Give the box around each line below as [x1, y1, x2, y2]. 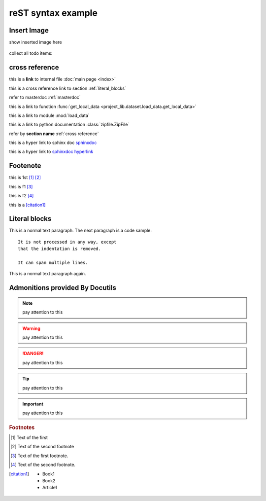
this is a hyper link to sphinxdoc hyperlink [9, 148, 94, 155]
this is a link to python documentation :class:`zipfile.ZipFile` [9, 121, 130, 128]
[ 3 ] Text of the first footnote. [10, 453, 68, 459]
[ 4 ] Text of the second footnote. [10, 462, 76, 468]
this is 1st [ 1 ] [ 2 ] [9, 175, 41, 180]
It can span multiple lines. [18, 260, 88, 266]
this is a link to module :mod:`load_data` [9, 112, 90, 118]
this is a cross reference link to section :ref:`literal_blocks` [9, 85, 127, 91]
